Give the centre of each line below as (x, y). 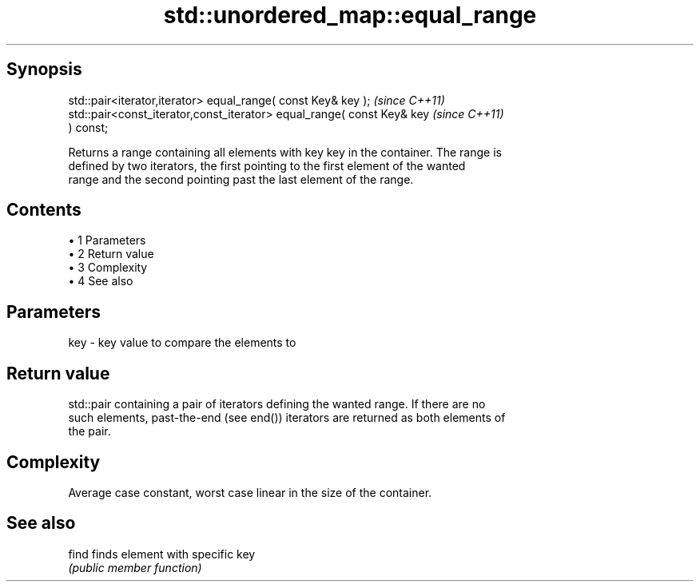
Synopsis (44, 70)
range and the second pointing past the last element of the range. (241, 179)
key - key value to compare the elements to (182, 343)
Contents (44, 210)
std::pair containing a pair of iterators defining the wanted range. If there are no (277, 404)
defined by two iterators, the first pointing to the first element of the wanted (267, 165)
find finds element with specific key (162, 554)
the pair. (89, 431)
